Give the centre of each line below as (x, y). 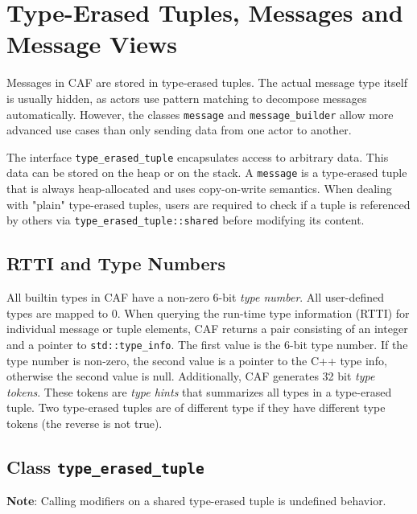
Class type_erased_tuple (105, 466)
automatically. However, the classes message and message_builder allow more (200, 114)
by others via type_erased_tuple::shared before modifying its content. (186, 220)
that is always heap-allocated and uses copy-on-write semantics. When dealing (199, 189)
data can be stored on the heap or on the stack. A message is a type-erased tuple (207, 173)
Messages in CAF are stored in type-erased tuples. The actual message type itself (207, 82)
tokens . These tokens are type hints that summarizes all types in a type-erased (199, 391)
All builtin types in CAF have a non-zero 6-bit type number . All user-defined (196, 297)
